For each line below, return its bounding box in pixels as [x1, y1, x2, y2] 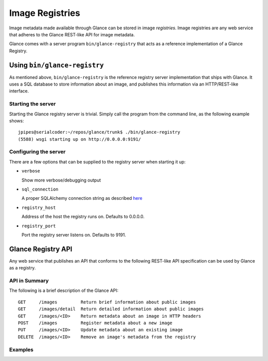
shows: [9, 117, 24, 124]
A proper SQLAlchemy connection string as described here [21, 195, 142, 201]
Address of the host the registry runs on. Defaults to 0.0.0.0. [21, 214, 145, 220]
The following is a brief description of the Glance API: [9, 287, 119, 293]
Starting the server [9, 100, 56, 107]
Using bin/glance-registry [9, 61, 104, 69]
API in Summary [9, 277, 49, 284]
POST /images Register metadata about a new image [18, 320, 173, 326]
